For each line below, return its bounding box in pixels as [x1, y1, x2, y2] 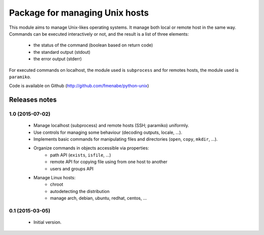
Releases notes [9, 96, 57, 104]
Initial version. [33, 219, 62, 225]
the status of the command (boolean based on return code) [33, 42, 154, 48]
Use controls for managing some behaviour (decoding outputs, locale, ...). [33, 129, 182, 135]
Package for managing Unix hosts [9, 7, 149, 18]
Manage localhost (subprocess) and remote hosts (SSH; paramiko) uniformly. [33, 123, 189, 128]
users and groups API [50, 166, 94, 171]
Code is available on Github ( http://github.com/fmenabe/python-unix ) [9, 83, 149, 89]
